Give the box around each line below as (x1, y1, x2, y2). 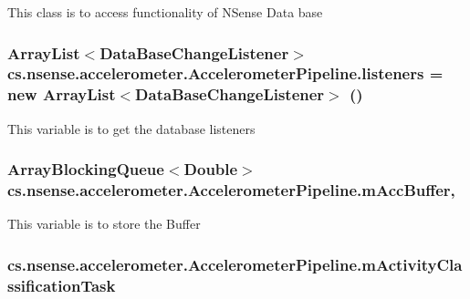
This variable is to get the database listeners (7, 119, 256, 138)
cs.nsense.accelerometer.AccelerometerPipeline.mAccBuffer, (7, 179, 455, 201)
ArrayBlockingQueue (7, 158, 164, 180)
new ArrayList (7, 83, 116, 106)
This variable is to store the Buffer (7, 214, 201, 233)
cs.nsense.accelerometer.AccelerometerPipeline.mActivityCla (7, 253, 463, 275)
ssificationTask (7, 273, 116, 296)
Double (183, 158, 238, 180)
